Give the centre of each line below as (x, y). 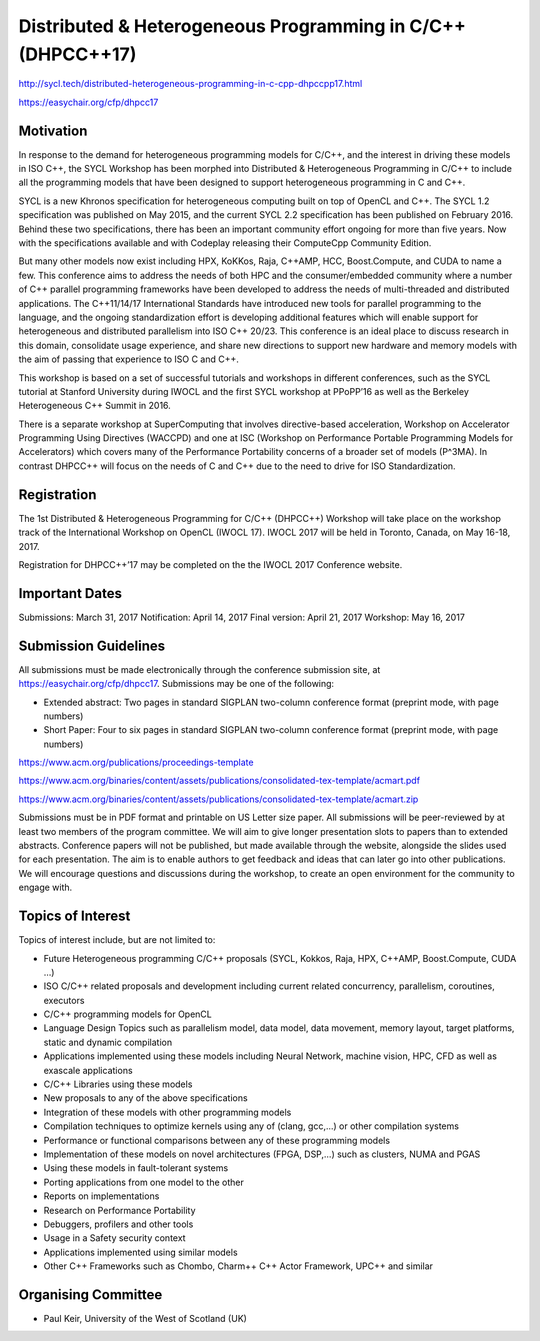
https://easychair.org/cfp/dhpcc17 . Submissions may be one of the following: (176, 684)
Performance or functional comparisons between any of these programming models (216, 1140)
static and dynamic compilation (108, 1042)
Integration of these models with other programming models (167, 1112)
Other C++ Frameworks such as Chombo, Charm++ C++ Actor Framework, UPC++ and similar (238, 1266)
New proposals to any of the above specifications (146, 1098)
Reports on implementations (101, 1196)
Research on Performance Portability (119, 1210)
